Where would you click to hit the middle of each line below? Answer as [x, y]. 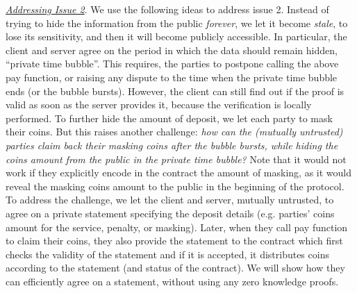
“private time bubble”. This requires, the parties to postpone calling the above [172, 64]
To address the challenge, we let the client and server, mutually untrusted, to [170, 200]
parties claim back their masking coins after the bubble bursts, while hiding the [172, 145]
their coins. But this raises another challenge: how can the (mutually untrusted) [174, 132]
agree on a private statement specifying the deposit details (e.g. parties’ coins [170, 213]
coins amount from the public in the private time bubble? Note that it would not [176, 159]
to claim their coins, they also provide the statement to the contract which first [174, 241]
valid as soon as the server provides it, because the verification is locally [159, 104]
